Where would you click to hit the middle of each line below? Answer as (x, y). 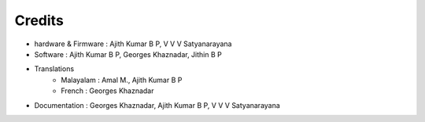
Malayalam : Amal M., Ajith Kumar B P (122, 80)
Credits (39, 20)
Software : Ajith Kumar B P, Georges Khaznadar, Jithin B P (128, 54)
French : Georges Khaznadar (107, 91)
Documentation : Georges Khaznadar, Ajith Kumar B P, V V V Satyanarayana (157, 105)
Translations (54, 69)
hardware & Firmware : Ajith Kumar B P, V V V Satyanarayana (133, 44)
